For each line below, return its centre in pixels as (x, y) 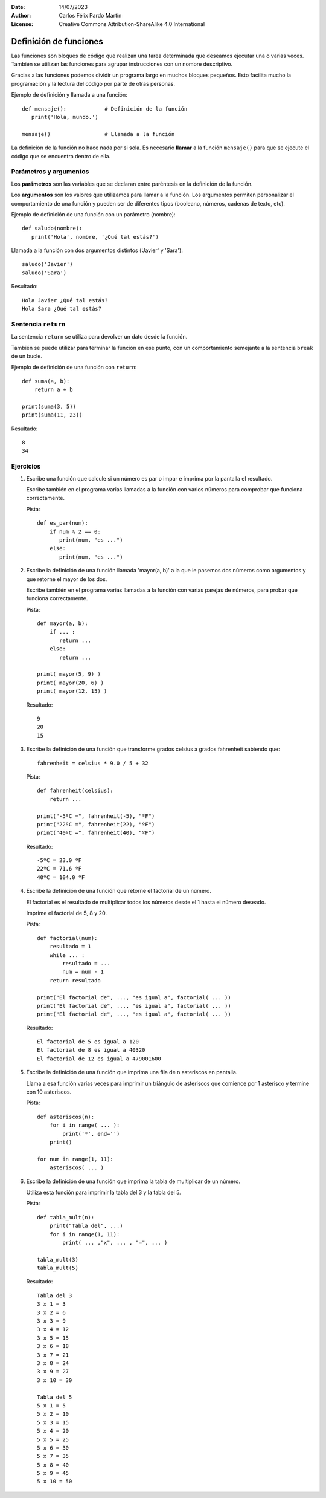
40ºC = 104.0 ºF (61, 877)
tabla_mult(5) (58, 1268)
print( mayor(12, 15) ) (72, 691)
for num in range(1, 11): (75, 1159)
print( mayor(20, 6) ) (71, 683)
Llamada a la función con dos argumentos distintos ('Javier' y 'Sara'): (97, 250)
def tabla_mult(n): (66, 1217)
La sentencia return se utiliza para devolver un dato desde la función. (99, 337)
